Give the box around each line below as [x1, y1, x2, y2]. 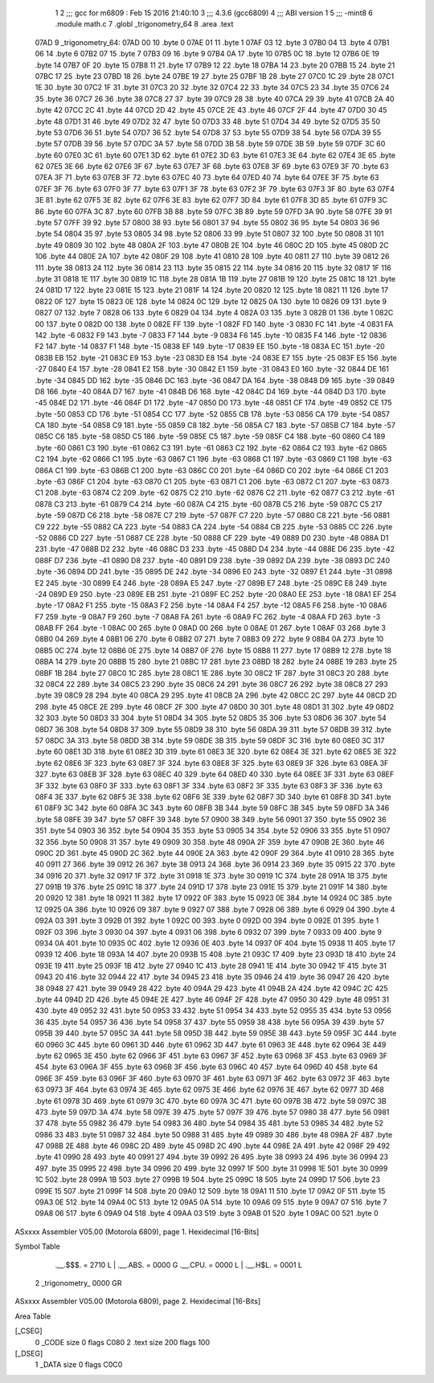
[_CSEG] [14, 1326, 43, 1336]
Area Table [14, 1311, 51, 1321]
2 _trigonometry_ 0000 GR [35, 1278, 122, 1287]
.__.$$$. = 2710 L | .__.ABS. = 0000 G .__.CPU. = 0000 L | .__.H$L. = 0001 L [55, 1260, 303, 1270]
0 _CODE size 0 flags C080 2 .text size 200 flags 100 [35, 1337, 211, 1347]
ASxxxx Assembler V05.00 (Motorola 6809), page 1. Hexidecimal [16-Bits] [14, 1227, 260, 1237]
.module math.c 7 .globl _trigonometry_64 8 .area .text [55, 19, 234, 29]
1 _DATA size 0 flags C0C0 [35, 1360, 123, 1369]
